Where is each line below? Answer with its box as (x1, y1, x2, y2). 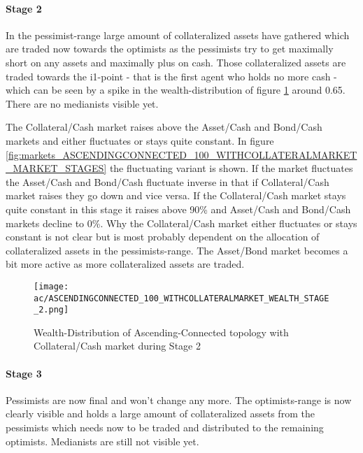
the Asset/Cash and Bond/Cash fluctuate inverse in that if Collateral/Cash (6, 174, 329, 189)
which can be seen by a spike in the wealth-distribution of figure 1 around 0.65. (6, 82, 346, 97)
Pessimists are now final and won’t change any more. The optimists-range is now (6, 392, 352, 407)
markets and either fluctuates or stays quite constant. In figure (6, 133, 274, 148)
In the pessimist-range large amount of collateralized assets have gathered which (6, 27, 350, 42)
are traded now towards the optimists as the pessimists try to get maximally (6, 41, 334, 56)
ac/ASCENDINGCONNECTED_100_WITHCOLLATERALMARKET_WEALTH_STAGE (34, 293, 329, 303)
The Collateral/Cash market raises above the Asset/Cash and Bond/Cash (6, 120, 322, 134)
